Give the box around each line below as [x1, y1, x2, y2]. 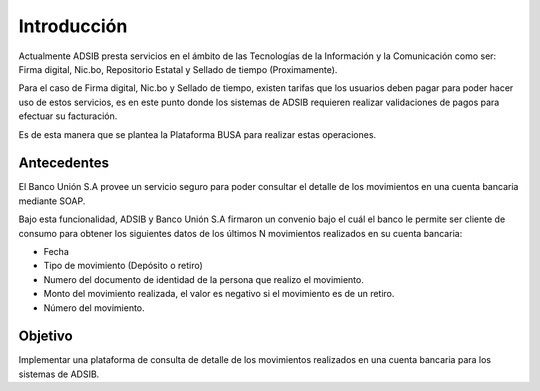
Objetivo [18, 328, 74, 345]
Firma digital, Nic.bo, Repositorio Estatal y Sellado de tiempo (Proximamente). [18, 63, 338, 75]
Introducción [18, 15, 128, 37]
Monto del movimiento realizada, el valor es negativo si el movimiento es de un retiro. [43, 288, 395, 300]
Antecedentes [18, 155, 110, 172]
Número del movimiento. [43, 301, 145, 314]
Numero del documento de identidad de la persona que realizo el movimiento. [43, 273, 364, 285]
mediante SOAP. [18, 195, 86, 207]
